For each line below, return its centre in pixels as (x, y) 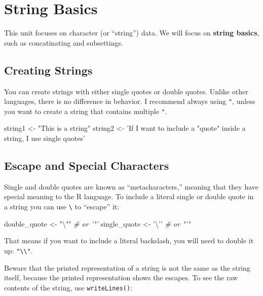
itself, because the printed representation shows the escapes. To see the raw (121, 277)
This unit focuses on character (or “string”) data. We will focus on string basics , (132, 33)
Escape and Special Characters (87, 165)
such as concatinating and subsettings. (64, 42)
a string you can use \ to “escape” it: (62, 206)
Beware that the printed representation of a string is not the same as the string (127, 267)
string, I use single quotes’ (45, 138)
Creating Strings (48, 70)
